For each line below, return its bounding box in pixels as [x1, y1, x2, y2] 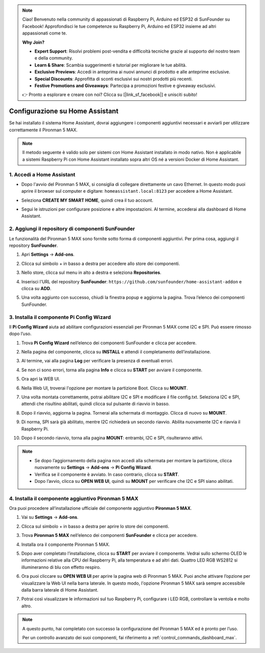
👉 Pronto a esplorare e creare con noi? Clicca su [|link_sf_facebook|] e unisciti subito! [22, 91, 197, 98]
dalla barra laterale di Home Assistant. [21, 587, 99, 593]
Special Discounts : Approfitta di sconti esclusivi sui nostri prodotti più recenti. [34, 76, 193, 82]
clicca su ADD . [21, 285, 52, 291]
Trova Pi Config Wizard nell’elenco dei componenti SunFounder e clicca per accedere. [21, 340, 197, 346]
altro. [21, 603, 32, 609]
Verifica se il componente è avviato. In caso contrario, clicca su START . [34, 471, 179, 477]
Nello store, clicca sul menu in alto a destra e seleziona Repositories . [21, 269, 161, 275]
